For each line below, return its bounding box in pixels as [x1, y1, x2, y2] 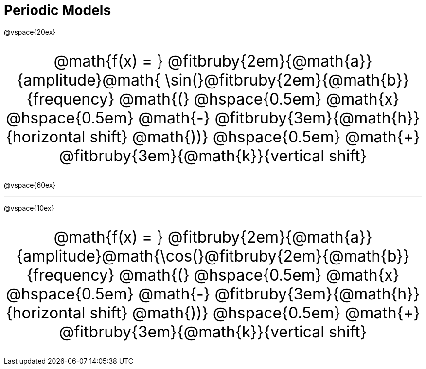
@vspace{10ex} [4, 203, 54, 212]
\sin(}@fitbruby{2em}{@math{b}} [165, 70, 409, 89]
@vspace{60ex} [4, 180, 56, 189]
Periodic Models [4, 2, 111, 18]
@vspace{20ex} [4, 27, 56, 36]
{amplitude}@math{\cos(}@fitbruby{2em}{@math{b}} [16, 246, 410, 265]
